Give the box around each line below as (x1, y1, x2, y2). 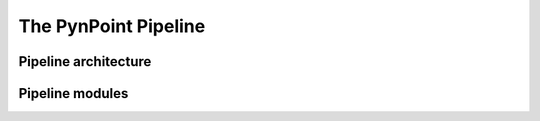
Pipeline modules (18, 85, 129, 102)
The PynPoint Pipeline (18, 15, 206, 37)
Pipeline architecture (18, 53, 152, 70)
